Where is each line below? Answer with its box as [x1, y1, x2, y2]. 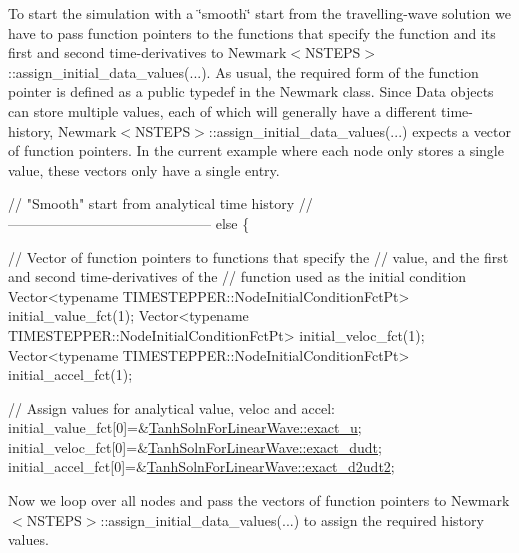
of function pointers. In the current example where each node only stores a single [8, 140, 504, 161]
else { [215, 212, 250, 233]
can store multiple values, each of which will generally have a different [8, 100, 437, 121]
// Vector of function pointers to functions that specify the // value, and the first [8, 246, 509, 267]
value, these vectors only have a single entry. [8, 159, 280, 180]
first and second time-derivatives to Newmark [8, 42, 287, 63]
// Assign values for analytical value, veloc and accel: [8, 397, 335, 418]
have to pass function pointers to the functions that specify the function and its [8, 22, 496, 43]
